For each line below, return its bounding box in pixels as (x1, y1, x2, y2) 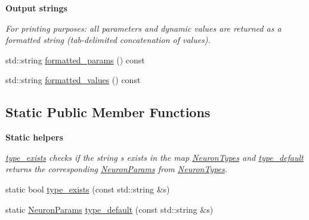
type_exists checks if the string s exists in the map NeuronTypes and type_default (5, 151, 304, 163)
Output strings (5, 2, 67, 14)
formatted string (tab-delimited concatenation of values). (5, 33, 211, 46)
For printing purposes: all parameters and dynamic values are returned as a (5, 22, 282, 34)
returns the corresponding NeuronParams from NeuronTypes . (5, 163, 228, 175)
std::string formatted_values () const (5, 74, 141, 86)
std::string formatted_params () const (5, 53, 145, 66)
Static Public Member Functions (5, 103, 211, 121)
